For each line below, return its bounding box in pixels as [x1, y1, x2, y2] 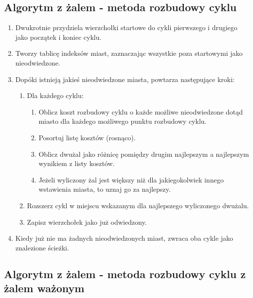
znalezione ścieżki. [15, 242, 69, 252]
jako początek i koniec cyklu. [15, 32, 102, 42]
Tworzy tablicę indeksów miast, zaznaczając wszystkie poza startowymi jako [15, 48, 243, 58]
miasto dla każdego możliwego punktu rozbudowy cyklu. [38, 116, 207, 126]
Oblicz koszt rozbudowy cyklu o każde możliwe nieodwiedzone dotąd [38, 106, 243, 116]
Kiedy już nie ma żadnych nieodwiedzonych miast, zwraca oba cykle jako [15, 233, 234, 243]
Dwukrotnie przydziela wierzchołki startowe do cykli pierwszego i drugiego [15, 22, 237, 33]
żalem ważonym [4, 281, 85, 296]
